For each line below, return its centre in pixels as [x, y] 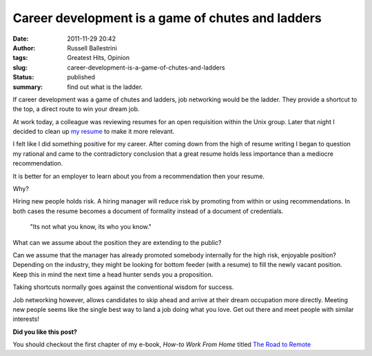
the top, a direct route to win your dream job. [76, 109]
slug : [20, 67]
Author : [24, 48]
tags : [20, 58]
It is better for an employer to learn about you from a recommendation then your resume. [139, 176]
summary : [28, 87]
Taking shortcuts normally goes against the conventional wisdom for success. [123, 287]
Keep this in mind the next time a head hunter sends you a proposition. [113, 274]
